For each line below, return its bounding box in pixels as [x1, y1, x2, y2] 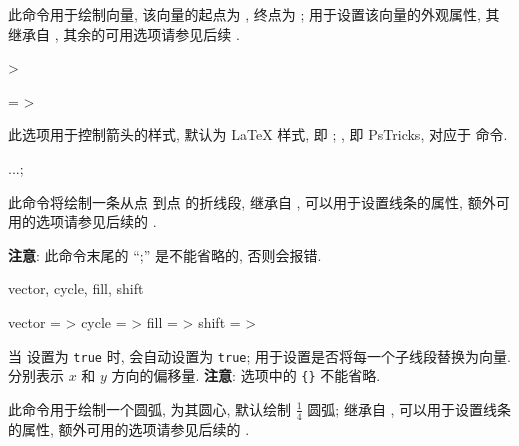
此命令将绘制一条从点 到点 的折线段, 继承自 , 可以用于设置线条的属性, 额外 [8, 191, 496, 212]
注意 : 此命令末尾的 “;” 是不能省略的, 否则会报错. [8, 244, 322, 265]
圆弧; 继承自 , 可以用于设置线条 [307, 398, 512, 419]
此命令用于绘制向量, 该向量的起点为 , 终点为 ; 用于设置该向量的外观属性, [8, 4, 481, 24]
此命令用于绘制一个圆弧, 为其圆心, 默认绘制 [8, 398, 292, 419]
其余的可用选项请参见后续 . [63, 23, 240, 44]
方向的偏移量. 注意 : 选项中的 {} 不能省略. [111, 365, 381, 386]
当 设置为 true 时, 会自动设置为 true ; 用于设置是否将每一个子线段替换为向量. [8, 345, 511, 366]
